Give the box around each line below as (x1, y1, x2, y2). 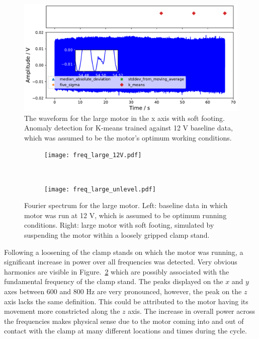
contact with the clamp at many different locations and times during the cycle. (4, 325, 247, 336)
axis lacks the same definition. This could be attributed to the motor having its (4, 296, 248, 306)
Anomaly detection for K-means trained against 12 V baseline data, (24, 122, 233, 133)
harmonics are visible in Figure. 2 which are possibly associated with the (4, 266, 229, 277)
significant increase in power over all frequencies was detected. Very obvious (4, 256, 237, 267)
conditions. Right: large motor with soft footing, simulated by (24, 220, 214, 230)
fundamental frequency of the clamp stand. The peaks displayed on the (4, 276, 223, 287)
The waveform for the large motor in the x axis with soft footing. (24, 112, 225, 123)
